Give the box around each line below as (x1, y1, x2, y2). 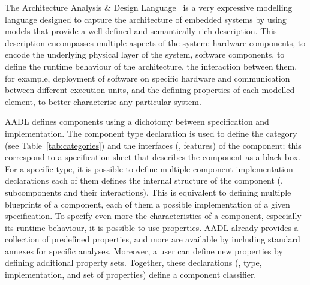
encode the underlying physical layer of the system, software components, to (5, 48, 285, 61)
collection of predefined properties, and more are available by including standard (5, 233, 300, 245)
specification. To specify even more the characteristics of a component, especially (5, 209, 302, 222)
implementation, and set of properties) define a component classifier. (5, 268, 257, 281)
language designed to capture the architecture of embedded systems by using (5, 13, 287, 25)
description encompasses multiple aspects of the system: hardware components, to (5, 36, 306, 49)
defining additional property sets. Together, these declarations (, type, (5, 256, 262, 269)
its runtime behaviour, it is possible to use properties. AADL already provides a (5, 221, 299, 233)
